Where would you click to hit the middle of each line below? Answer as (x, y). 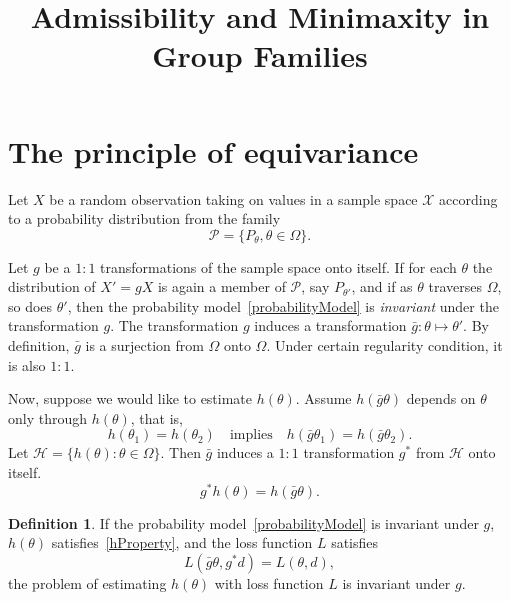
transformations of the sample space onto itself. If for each (278, 266)
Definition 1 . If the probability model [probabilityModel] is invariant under (243, 522)
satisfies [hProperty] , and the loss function (182, 542)
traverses (455, 286)
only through (48, 417)
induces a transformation (330, 325)
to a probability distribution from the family (144, 218)
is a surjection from (144, 345)
